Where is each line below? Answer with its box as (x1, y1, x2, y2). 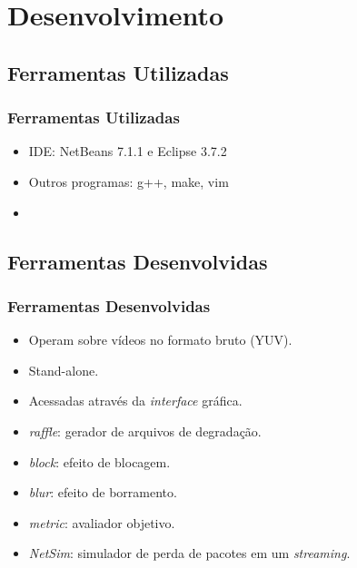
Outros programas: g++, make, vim (28, 171, 229, 191)
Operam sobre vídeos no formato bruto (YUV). (28, 330, 293, 349)
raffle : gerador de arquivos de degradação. (28, 421, 262, 440)
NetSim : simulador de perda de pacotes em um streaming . (28, 544, 351, 563)
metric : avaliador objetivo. (28, 513, 175, 532)
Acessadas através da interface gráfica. (28, 391, 243, 410)
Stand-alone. (28, 360, 99, 379)
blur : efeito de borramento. (28, 483, 177, 502)
